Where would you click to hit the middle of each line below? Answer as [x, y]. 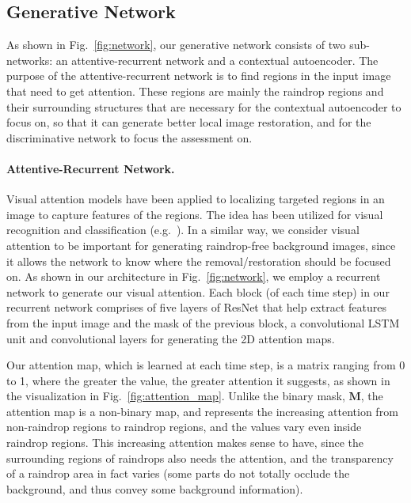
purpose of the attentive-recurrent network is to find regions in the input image [199, 76]
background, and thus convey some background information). [155, 488]
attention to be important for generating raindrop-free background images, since [201, 245]
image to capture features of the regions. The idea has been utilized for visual [195, 214]
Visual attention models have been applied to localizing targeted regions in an [196, 199]
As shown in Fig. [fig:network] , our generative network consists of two [176, 45]
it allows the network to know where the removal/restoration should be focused [199, 261]
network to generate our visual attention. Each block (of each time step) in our [198, 291]
